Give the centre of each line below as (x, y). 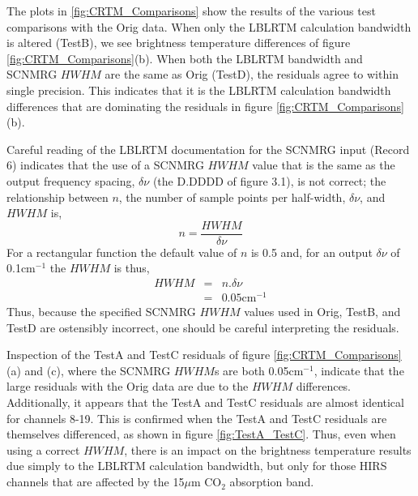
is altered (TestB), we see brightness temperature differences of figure (179, 43)
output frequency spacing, (71, 180)
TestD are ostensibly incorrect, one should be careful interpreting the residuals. (203, 327)
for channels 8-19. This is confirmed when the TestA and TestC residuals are (197, 418)
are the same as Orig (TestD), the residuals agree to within (252, 74)
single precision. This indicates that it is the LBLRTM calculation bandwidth (199, 90)
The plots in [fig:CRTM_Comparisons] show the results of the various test (191, 11)
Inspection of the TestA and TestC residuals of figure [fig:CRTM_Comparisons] (204, 355)
